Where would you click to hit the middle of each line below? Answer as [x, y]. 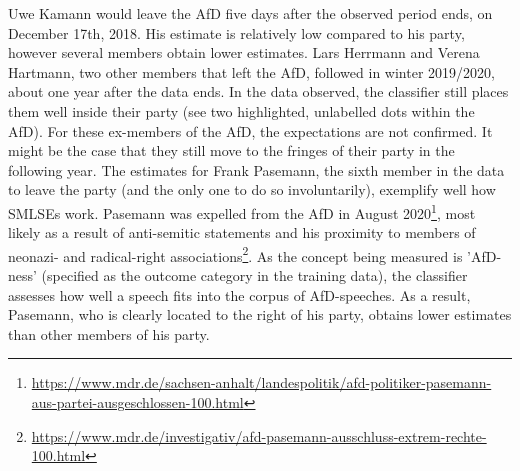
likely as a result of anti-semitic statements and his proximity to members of [242, 232]
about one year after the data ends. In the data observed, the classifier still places [258, 91]
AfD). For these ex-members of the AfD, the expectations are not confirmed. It [250, 130]
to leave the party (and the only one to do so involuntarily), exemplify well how [252, 189]
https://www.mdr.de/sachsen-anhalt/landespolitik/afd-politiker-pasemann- [261, 382]
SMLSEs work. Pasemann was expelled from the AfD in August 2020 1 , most [242, 211]
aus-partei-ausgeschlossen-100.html [137, 402]
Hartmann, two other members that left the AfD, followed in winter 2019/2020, [251, 71]
